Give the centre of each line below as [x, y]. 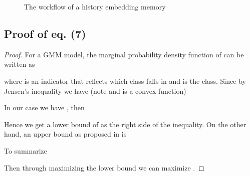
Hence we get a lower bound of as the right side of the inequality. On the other [125, 124]
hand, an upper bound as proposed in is [65, 134]
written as [20, 64]
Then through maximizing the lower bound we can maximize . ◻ [104, 167]
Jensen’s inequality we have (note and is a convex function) [95, 90]
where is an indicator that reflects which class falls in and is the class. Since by [125, 81]
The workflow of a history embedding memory [95, 6]
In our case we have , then [44, 107]
